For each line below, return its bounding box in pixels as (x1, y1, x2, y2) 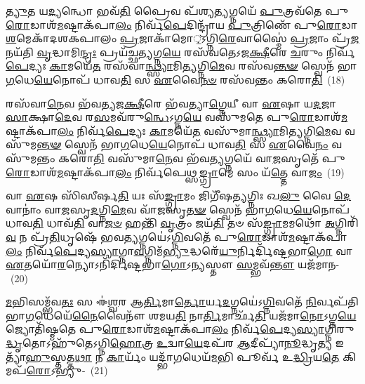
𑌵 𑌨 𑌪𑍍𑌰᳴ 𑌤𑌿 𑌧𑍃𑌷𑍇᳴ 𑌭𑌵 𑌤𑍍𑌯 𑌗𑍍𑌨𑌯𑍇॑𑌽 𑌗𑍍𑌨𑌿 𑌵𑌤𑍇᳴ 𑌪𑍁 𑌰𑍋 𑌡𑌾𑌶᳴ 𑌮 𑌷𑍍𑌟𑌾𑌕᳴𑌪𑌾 (6, 229, 347, 244)
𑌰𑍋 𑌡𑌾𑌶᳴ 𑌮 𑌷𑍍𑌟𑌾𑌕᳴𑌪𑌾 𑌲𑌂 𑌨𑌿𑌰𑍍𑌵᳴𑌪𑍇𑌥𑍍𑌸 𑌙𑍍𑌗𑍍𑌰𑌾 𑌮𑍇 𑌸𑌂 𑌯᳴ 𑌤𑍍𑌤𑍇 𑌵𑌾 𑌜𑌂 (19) (6, 164, 345, 179)
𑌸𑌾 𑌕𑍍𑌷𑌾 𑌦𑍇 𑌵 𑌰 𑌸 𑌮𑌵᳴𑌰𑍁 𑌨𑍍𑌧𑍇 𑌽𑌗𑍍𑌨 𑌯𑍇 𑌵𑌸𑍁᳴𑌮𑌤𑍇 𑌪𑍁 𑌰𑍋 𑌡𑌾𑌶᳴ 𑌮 (6, 110, 348, 124)
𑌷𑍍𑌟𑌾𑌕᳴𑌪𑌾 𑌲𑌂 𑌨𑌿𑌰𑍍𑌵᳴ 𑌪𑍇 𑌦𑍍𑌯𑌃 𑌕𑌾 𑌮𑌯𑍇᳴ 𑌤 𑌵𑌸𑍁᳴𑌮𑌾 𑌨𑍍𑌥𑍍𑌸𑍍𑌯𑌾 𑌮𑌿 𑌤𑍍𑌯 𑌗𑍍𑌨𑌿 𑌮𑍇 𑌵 (6, 123, 342, 138)
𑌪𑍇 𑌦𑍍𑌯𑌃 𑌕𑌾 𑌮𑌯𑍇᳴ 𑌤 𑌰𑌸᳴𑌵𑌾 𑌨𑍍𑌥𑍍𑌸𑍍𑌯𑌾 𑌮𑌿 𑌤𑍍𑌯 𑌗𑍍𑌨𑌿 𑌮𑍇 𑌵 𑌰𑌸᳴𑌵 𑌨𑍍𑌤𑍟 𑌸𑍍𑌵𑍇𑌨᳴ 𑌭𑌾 (6, 58, 357, 73)
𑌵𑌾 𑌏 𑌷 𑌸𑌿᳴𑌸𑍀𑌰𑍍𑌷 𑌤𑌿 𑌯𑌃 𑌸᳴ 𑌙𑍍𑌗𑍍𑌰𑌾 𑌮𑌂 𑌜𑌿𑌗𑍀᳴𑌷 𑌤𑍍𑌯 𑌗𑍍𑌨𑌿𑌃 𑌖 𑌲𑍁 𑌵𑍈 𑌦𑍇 (6, 188, 352, 203)
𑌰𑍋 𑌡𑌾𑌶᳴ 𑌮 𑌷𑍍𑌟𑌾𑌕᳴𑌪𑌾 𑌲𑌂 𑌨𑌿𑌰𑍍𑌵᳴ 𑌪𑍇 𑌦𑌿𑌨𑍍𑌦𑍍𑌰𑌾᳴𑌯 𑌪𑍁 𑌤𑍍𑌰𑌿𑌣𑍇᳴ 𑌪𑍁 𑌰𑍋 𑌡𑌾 (6, 17, 358, 32)
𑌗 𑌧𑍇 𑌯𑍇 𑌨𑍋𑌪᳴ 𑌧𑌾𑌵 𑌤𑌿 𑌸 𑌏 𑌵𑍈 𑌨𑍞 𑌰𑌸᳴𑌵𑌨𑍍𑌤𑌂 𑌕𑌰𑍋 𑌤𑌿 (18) (6, 72, 345, 86)
